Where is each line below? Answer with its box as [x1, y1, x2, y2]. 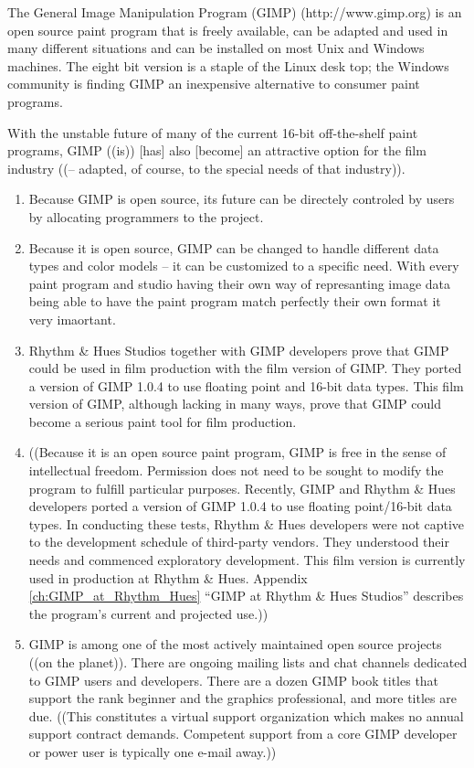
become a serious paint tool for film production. [28, 411, 297, 431]
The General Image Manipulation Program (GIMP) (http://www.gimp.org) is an [7, 3, 462, 21]
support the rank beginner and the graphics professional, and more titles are [28, 688, 457, 708]
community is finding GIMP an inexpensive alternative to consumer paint [7, 74, 420, 93]
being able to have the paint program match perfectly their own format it [28, 292, 441, 311]
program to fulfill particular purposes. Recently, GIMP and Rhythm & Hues [28, 478, 456, 497]
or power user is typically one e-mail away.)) [28, 741, 277, 761]
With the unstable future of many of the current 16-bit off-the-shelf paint [7, 123, 418, 142]
